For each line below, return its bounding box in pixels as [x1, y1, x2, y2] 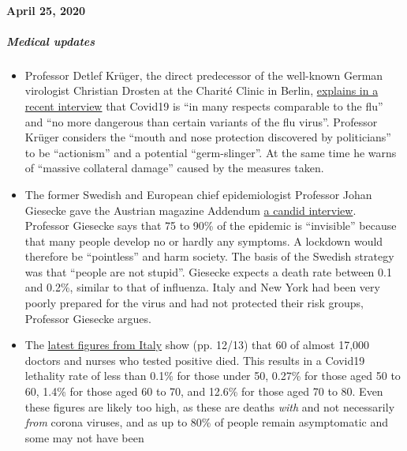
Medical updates [6, 32, 95, 49]
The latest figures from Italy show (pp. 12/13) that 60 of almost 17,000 [24, 336, 370, 353]
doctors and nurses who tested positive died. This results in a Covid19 [24, 351, 365, 368]
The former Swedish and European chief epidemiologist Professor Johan [24, 186, 372, 202]
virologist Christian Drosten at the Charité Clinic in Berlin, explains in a [24, 82, 379, 99]
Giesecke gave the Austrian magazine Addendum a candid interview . [24, 201, 357, 218]
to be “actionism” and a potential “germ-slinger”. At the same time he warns [24, 144, 397, 160]
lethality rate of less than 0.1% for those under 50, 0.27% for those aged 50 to [24, 367, 401, 384]
